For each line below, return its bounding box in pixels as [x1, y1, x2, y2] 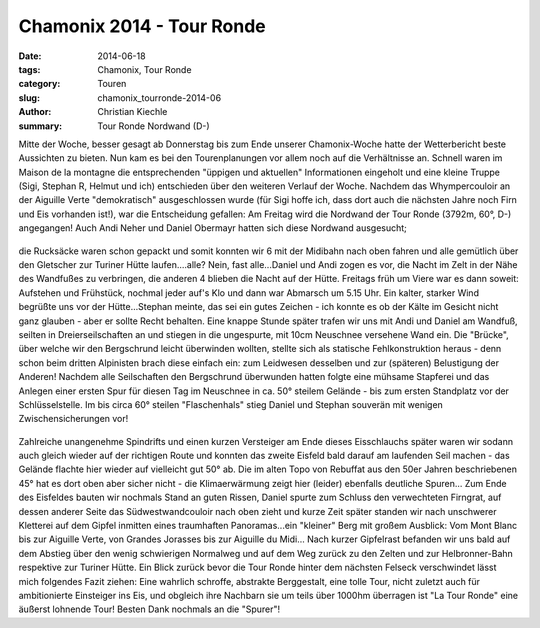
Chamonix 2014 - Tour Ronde [18, 15, 267, 37]
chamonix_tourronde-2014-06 [97, 91, 222, 104]
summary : [18, 120, 63, 132]
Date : [18, 50, 42, 62]
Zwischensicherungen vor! [18, 413, 129, 425]
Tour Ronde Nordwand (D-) [97, 120, 210, 132]
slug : [18, 91, 40, 104]
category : [18, 78, 61, 90]
